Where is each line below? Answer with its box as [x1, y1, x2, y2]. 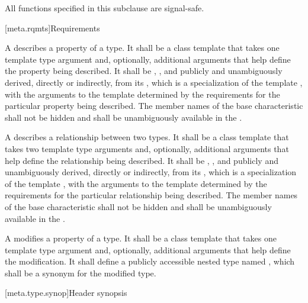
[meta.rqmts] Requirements [5, 21, 100, 34]
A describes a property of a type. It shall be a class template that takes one [5, 41, 280, 54]
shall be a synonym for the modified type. [5, 266, 156, 279]
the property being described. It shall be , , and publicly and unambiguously [5, 65, 283, 77]
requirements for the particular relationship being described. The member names [5, 189, 298, 201]
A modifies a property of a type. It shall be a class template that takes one [5, 232, 277, 244]
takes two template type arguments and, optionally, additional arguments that [5, 142, 289, 154]
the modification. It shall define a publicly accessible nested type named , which [5, 255, 295, 267]
